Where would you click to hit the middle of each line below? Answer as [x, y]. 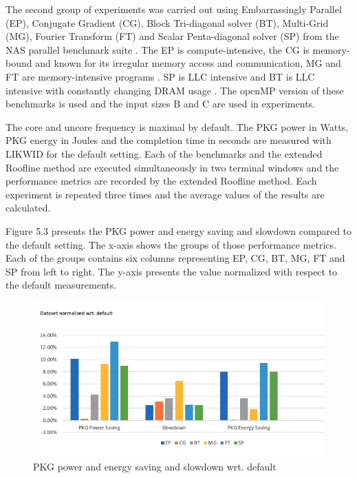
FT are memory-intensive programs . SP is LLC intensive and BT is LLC [160, 76]
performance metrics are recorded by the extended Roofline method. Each [161, 181]
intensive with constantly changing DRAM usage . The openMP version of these [175, 90]
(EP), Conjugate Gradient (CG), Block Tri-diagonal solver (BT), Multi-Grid [167, 22]
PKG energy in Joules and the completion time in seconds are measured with [169, 140]
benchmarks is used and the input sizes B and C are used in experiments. [160, 104]
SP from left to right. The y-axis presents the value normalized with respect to [172, 271]
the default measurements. [61, 285]
